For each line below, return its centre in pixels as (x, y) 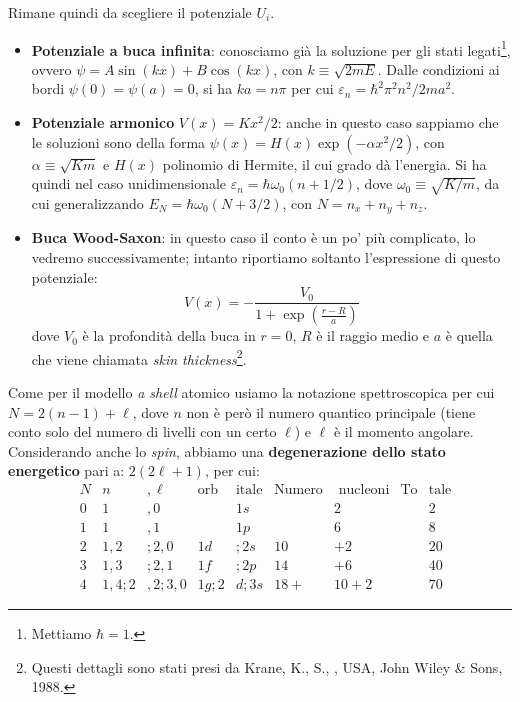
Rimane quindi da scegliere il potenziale (130, 12)
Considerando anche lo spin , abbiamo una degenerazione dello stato (227, 450)
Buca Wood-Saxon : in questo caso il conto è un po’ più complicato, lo (253, 237)
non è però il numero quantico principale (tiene (331, 411)
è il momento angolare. (403, 431)
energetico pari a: (66, 470)
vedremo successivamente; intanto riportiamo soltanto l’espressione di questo (266, 257)
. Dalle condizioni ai (438, 68)
